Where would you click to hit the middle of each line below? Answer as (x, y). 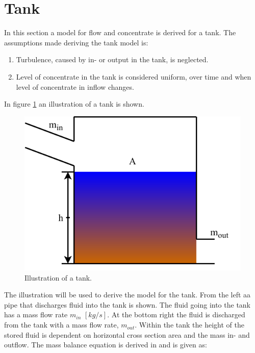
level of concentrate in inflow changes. (75, 86)
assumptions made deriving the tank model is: (76, 42)
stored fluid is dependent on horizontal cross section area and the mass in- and (127, 334)
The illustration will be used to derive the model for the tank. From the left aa (127, 295)
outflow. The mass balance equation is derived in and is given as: (106, 345)
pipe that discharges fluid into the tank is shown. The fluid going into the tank (127, 304)
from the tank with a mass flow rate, (61, 325)
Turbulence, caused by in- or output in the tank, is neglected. (112, 59)
